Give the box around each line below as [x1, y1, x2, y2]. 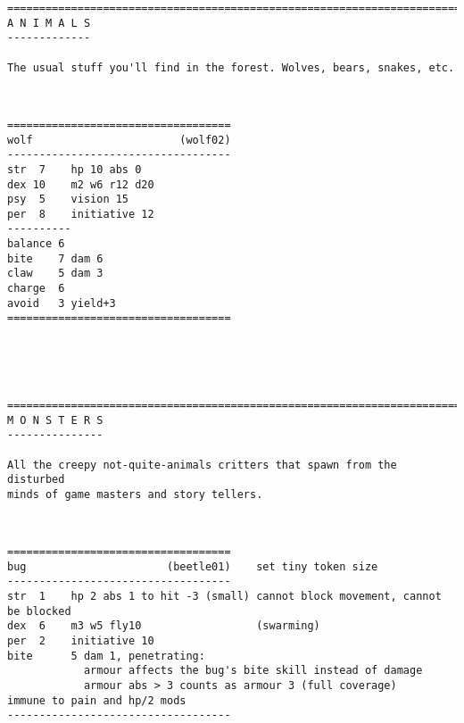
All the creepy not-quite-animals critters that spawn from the [7, 458, 397, 471]
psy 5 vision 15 [7, 193, 129, 206]
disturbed [7, 473, 65, 486]
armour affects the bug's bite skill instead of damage [83, 664, 423, 677]
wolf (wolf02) [7, 133, 231, 146]
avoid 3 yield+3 [7, 296, 116, 310]
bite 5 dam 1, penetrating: [7, 649, 205, 662]
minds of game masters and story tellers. [7, 487, 263, 501]
